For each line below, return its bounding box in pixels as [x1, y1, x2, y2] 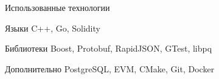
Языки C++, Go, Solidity [5, 21, 100, 34]
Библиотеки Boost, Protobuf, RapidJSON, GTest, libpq [5, 42, 212, 55]
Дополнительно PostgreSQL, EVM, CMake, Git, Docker [5, 62, 215, 75]
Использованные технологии [5, 1, 110, 13]
